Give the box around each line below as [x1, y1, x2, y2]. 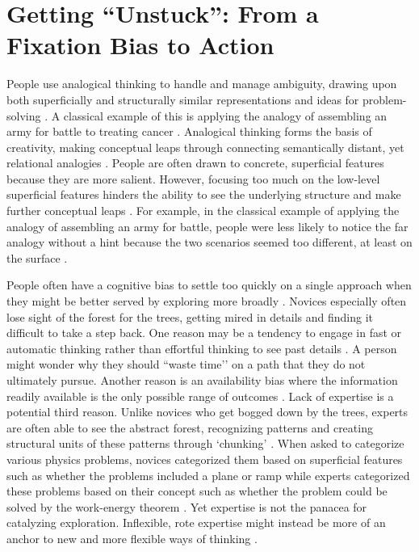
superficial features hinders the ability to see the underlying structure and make [6, 186, 401, 203]
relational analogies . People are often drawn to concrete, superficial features [6, 154, 384, 171]
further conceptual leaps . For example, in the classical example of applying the [6, 202, 400, 219]
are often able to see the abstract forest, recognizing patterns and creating [6, 419, 373, 436]
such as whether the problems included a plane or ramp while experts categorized [6, 466, 410, 483]
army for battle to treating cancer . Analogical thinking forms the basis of [6, 123, 372, 140]
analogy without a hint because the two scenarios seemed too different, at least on [6, 234, 413, 251]
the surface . [6, 249, 68, 266]
